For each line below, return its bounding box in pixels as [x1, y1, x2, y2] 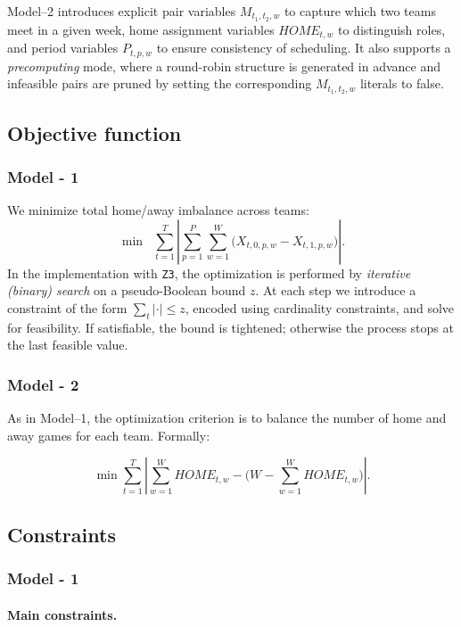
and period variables [7, 38, 119, 57]
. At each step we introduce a [255, 281, 416, 300]
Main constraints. [7, 605, 118, 623]
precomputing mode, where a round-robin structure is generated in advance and [7, 56, 440, 75]
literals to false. [359, 74, 444, 93]
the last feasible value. [7, 335, 128, 354]
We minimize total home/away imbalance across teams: [7, 201, 309, 219]
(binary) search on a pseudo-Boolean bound [7, 281, 246, 300]
